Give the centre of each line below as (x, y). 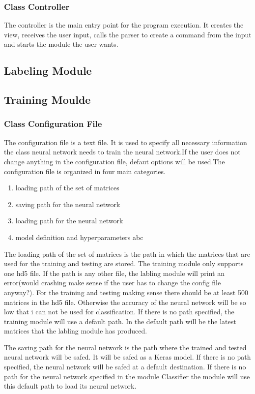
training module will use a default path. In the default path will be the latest (120, 321)
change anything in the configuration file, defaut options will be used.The (114, 161)
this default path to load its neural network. (70, 386)
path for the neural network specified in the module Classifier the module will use (127, 376)
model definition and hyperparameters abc (79, 237)
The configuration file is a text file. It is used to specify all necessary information (126, 142)
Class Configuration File (53, 124)
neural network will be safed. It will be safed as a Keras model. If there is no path (127, 357)
